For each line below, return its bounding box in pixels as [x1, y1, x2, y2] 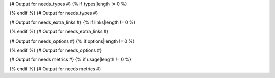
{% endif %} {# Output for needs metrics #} [9, 66, 101, 72]
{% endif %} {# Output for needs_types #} [9, 10, 98, 16]
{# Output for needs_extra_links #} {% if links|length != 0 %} [9, 19, 136, 25]
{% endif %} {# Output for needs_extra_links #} [9, 28, 109, 35]
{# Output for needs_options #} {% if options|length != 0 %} [9, 38, 135, 44]
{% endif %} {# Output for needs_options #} [9, 47, 102, 53]
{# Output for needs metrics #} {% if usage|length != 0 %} [9, 56, 132, 63]
